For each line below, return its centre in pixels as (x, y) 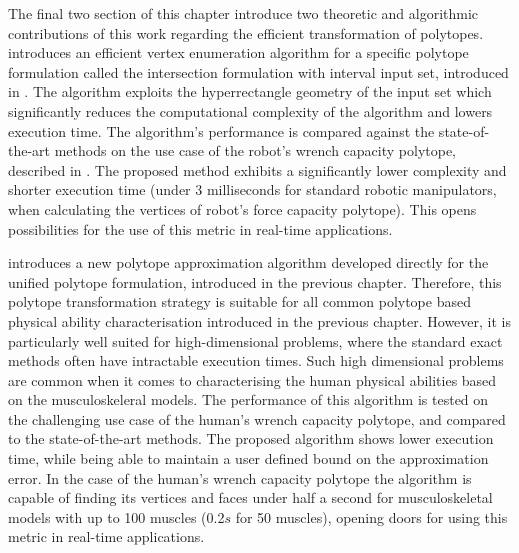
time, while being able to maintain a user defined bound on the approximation (248, 458)
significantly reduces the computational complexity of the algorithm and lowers (250, 110)
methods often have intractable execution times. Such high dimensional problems (256, 360)
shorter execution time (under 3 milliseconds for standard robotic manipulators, (252, 189)
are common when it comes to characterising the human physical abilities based (252, 379)
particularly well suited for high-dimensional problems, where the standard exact (255, 340)
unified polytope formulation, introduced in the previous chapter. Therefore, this (255, 281)
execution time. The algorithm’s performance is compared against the (221, 130)
